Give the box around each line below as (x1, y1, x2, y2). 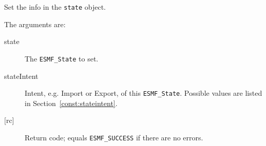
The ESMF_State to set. (25, 53, 99, 64)
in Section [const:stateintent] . (25, 97, 118, 108)
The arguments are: (4, 18, 66, 29)
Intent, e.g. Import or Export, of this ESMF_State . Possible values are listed (25, 88, 262, 98)
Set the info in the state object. (4, 2, 106, 12)
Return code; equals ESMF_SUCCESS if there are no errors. (25, 132, 203, 142)
